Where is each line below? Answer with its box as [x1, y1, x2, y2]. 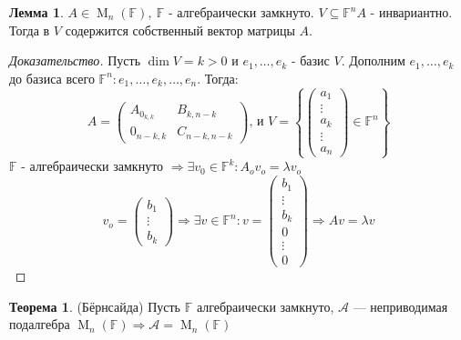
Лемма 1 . [9, 3, 64, 21]
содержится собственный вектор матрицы [65, 20, 295, 39]
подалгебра [9, 315, 70, 334]
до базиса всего [9, 68, 95, 87]
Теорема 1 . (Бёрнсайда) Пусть [9, 296, 180, 315]
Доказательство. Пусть [9, 51, 141, 70]
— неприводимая [353, 296, 448, 315]
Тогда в [9, 20, 50, 39]
